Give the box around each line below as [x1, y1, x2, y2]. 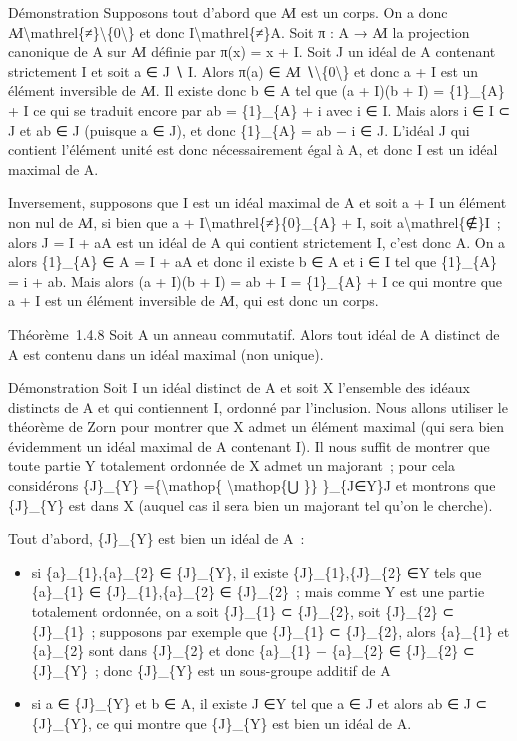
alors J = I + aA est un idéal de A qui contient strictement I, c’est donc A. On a [8, 231, 506, 252]
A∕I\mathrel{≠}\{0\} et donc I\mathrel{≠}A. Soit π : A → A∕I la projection [8, 21, 470, 42]
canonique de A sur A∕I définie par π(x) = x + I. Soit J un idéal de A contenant [8, 41, 496, 62]
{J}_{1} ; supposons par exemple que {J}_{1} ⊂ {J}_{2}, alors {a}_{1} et [31, 620, 510, 641]
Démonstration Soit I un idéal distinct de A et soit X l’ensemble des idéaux [8, 377, 470, 398]
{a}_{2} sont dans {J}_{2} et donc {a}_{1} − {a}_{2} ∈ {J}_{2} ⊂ [31, 640, 475, 661]
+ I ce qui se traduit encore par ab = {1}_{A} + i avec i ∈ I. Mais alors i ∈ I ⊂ [8, 99, 511, 120]
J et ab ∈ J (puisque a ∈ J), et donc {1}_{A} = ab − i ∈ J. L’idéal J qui [8, 119, 470, 140]
